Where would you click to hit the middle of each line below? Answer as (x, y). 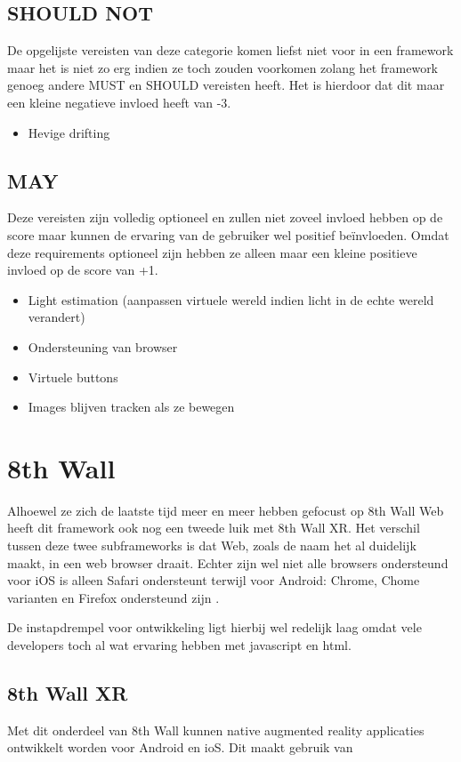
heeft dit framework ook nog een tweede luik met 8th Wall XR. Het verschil (214, 528)
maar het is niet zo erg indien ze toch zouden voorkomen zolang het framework (223, 67)
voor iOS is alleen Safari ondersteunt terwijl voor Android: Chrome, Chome (214, 580)
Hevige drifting (69, 132)
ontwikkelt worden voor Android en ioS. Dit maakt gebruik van (180, 747)
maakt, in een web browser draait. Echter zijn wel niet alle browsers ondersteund (228, 562)
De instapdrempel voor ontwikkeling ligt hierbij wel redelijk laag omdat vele (214, 627)
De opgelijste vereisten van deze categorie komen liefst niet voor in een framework (230, 50)
